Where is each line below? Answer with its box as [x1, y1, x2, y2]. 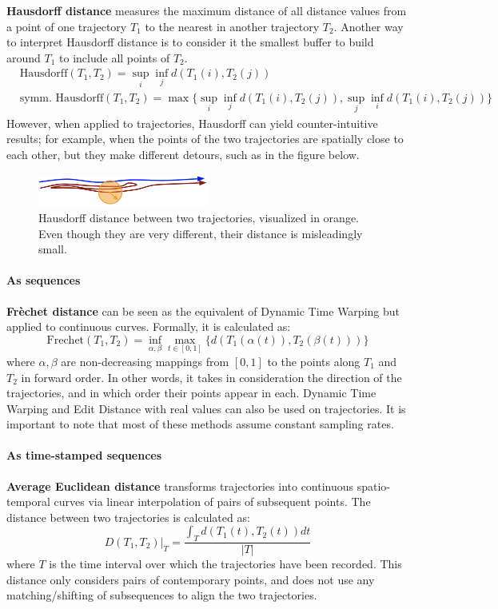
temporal [6, 493, 50, 510]
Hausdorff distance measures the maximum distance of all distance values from [6, 2, 407, 18]
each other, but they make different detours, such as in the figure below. [6, 146, 360, 163]
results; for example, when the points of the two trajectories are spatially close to [6, 130, 404, 147]
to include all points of [59, 49, 170, 66]
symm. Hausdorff [19, 92, 104, 104]
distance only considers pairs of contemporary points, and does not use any [6, 571, 375, 587]
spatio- [357, 477, 391, 494]
